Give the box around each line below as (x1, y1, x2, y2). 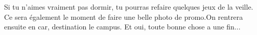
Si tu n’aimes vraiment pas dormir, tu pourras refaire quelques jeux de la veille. (4, 2, 253, 12)
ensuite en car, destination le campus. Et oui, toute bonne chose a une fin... (4, 21, 241, 32)
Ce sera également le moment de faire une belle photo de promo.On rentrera (4, 11, 243, 22)
